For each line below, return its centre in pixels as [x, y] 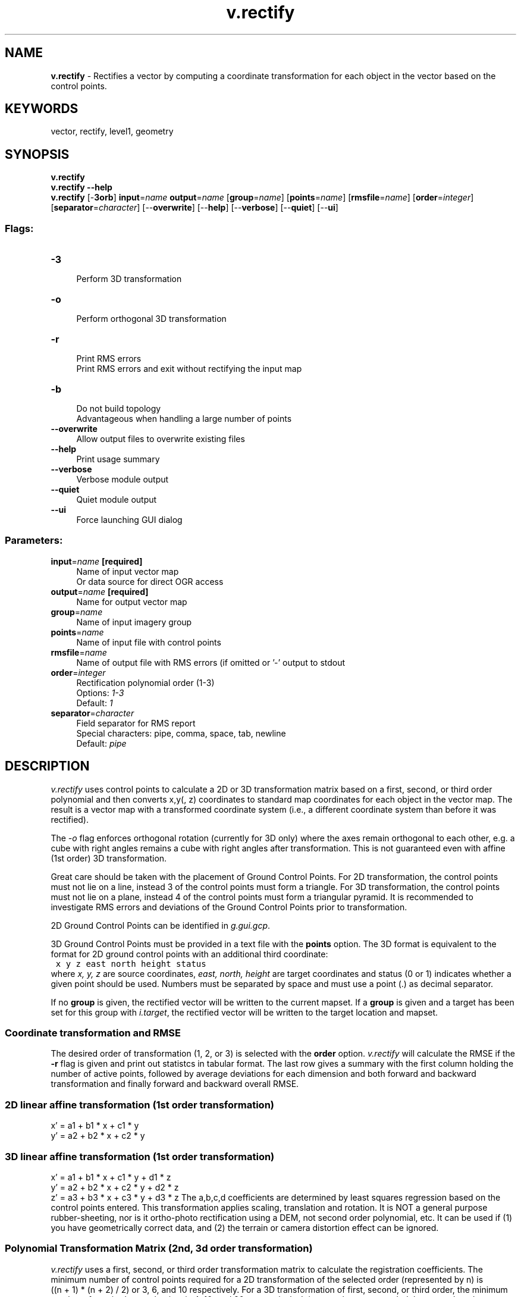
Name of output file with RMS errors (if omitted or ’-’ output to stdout [211, 662]
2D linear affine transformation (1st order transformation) [140, 1105]
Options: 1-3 [100, 693]
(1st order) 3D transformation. [109, 858]
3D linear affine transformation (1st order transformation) [140, 1156]
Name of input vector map [128, 571]
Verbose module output [123, 480]
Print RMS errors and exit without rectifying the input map [189, 369]
